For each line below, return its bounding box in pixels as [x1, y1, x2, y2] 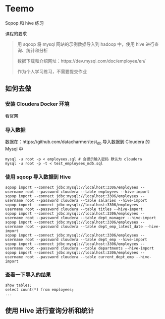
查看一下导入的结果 [5, 271, 51, 278]
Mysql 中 [5, 146, 23, 152]
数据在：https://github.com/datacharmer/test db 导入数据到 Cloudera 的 [5, 139, 150, 146]
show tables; [5, 283, 32, 288]
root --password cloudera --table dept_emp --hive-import [25, 237, 148, 242]
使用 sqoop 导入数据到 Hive [5, 173, 71, 180]
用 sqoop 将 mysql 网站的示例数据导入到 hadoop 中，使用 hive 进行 [17, 41, 155, 47]
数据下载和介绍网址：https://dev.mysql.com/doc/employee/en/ [17, 58, 146, 64]
